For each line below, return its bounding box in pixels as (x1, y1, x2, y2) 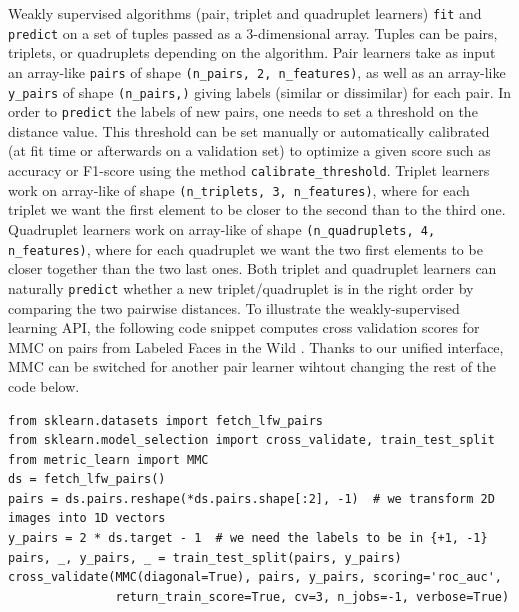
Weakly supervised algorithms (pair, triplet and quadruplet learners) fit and (8, 3, 482, 23)
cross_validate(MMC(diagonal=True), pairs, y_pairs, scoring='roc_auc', (8, 570, 502, 585)
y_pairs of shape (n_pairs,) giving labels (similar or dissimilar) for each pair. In (8, 81, 512, 102)
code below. (8, 375, 80, 396)
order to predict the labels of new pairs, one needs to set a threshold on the (8, 101, 478, 122)
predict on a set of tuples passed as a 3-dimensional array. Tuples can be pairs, (8, 22, 498, 43)
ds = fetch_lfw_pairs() (8, 472, 166, 487)
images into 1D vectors (8, 511, 166, 526)
